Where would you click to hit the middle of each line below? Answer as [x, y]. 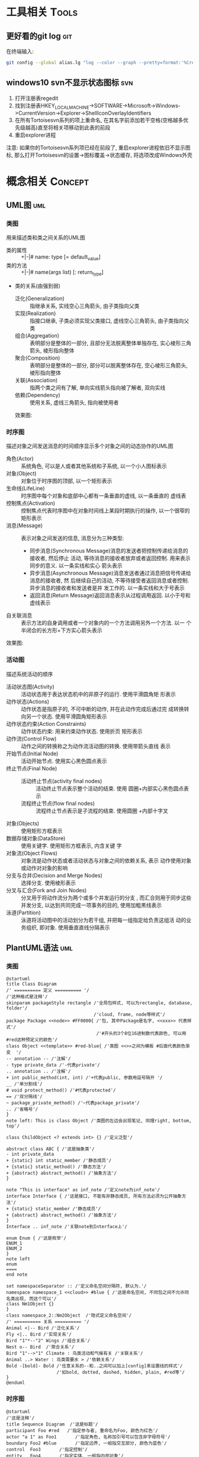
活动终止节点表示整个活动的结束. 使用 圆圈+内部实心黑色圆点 [110, 788]
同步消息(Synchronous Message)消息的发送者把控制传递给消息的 [109, 551]
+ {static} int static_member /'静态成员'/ [59, 1161]
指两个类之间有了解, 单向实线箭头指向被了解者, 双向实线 [97, 388]
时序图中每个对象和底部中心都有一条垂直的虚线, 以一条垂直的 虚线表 [104, 496]
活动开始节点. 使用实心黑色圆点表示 [64, 761]
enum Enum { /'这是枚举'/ [36, 1238]
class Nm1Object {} [30, 1304]
